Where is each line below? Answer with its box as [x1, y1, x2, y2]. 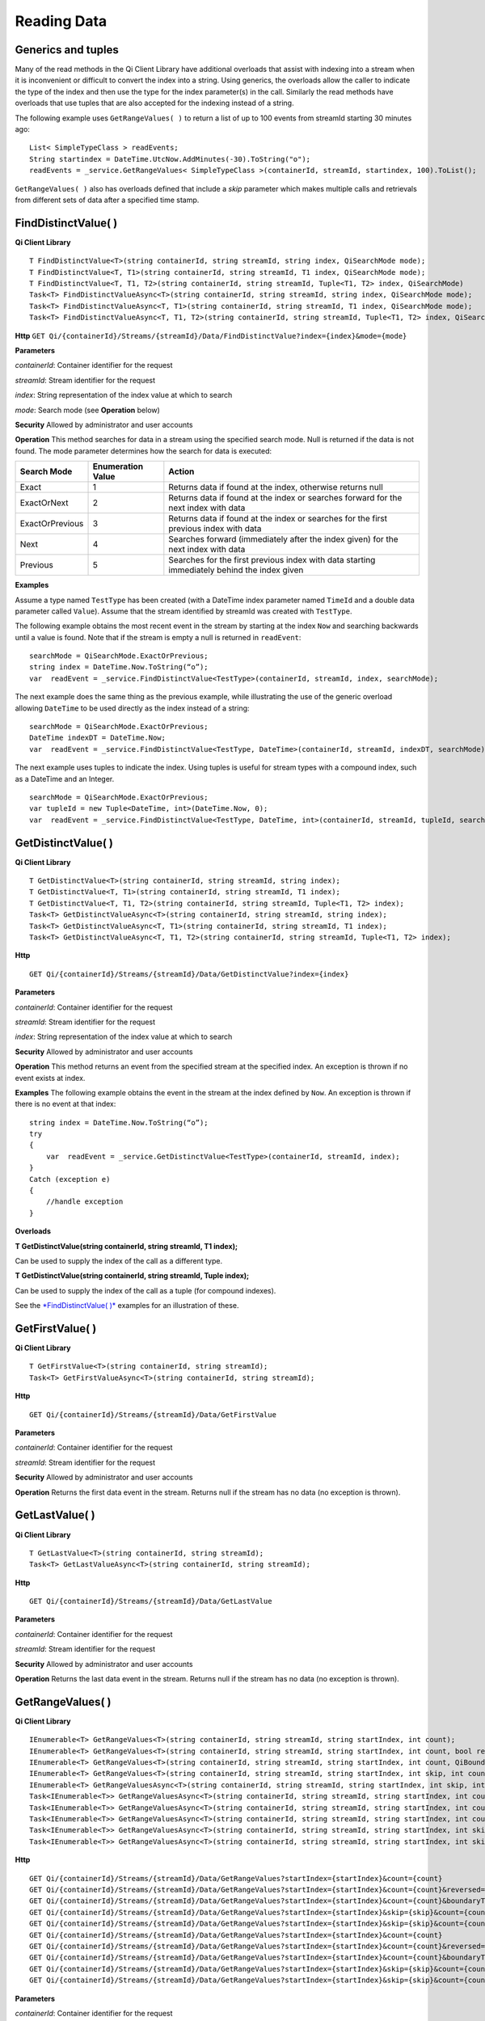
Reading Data [15, 12, 108, 30]
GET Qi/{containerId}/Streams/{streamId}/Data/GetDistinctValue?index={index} [29, 969, 349, 978]
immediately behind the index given [168, 564, 304, 576]
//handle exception [45, 1197, 124, 1206]
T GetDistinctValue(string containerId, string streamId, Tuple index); [15, 1271, 250, 1281]
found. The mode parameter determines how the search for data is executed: [15, 445, 272, 456]
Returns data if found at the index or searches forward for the [168, 492, 403, 504]
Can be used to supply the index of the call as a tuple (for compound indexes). [15, 1285, 276, 1295]
